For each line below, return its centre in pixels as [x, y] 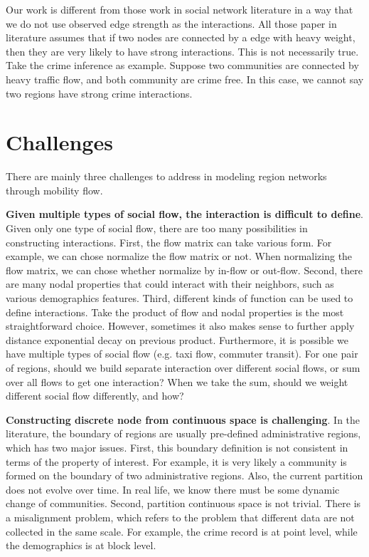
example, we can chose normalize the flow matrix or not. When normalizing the [179, 256]
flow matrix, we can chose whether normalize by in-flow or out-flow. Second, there [184, 270]
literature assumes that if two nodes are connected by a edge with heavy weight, [181, 37]
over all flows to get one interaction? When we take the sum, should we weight [177, 381]
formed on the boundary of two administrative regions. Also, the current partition [184, 475]
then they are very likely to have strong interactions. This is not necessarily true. [182, 51]
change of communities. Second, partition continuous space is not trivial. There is [183, 503]
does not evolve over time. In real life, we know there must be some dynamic [173, 489]
